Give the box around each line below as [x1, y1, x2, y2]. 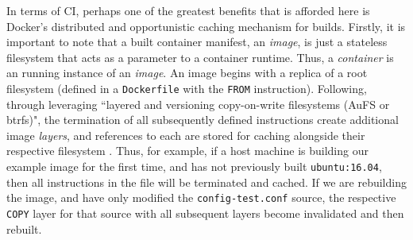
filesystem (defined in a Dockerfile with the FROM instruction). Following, [6, 79, 367, 96]
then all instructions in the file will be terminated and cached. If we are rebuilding [6, 173, 407, 190]
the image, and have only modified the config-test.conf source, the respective [6, 189, 396, 206]
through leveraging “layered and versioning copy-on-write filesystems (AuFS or [6, 95, 390, 112]
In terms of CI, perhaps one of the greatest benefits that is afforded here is [6, 2, 370, 18]
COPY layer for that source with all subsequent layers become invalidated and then [6, 204, 404, 221]
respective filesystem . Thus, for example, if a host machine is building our [6, 142, 369, 159]
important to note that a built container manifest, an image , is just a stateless [6, 33, 388, 50]
